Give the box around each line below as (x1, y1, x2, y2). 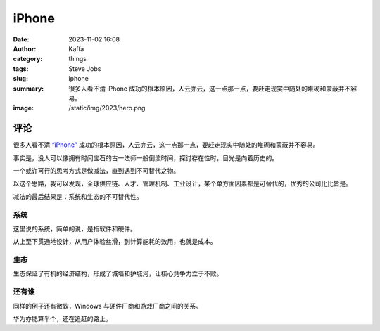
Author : (13, 44, 37, 53)
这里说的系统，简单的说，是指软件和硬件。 (13, 224, 137, 233)
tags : (13, 64, 29, 73)
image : (13, 104, 34, 112)
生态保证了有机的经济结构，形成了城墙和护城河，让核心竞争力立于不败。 (13, 269, 223, 278)
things (68, 55, 87, 63)
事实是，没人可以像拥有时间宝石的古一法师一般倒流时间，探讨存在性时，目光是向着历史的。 (13, 153, 278, 162)
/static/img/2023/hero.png (68, 104, 146, 112)
